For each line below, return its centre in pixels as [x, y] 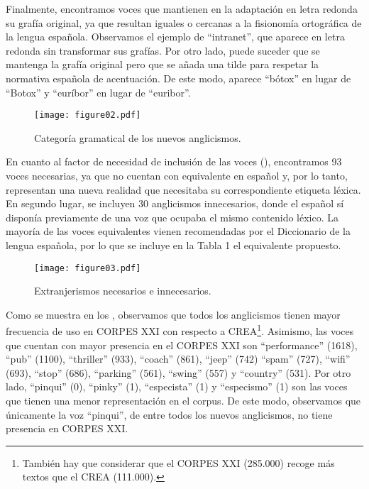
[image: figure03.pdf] [88, 268]
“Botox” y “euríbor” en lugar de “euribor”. [98, 92]
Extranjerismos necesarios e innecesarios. [123, 291]
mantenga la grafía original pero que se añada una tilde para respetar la [163, 64]
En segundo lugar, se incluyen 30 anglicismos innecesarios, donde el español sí [175, 203]
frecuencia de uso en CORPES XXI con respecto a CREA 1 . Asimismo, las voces [180, 330]
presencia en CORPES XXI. [67, 428]
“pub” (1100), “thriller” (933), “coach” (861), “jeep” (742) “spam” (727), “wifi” [178, 359]
